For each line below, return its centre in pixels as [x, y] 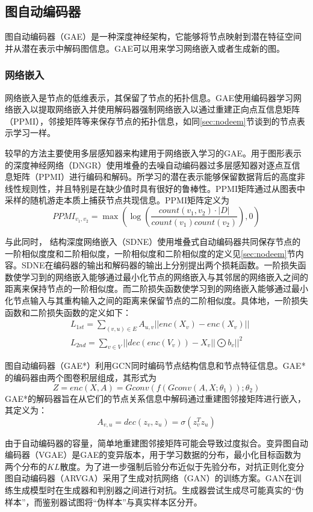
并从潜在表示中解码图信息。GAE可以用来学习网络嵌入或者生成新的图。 [145, 48]
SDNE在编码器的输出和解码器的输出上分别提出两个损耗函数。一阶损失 [160, 265]
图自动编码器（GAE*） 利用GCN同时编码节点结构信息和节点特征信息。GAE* [155, 365]
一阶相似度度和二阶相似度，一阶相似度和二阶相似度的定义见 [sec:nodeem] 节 [150, 253]
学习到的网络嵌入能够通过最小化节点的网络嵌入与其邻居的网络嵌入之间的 [165, 276]
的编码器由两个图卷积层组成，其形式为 [81, 377]
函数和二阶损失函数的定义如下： [68, 312]
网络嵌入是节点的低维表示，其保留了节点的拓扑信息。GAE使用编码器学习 [149, 97]
